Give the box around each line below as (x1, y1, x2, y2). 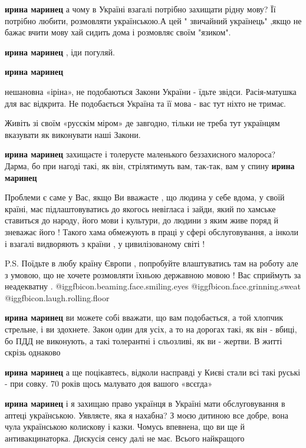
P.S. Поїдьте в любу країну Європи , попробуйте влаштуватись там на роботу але (5, 257, 298, 269)
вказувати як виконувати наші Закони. (5, 128, 141, 140)
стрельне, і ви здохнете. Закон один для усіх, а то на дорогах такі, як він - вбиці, (5, 323, 297, 335)
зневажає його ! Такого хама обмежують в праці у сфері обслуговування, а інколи (5, 225, 298, 238)
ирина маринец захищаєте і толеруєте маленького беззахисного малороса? (5, 148, 276, 160)
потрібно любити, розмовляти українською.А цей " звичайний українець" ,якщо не (5, 14, 302, 27)
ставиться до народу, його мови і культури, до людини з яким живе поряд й (5, 214, 278, 226)
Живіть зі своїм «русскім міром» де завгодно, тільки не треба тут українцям (5, 117, 280, 129)
